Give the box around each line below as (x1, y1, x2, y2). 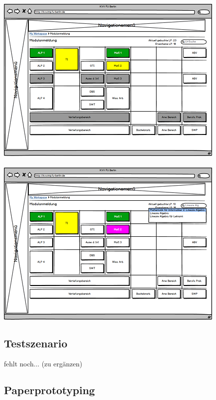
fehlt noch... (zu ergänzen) (4, 358, 82, 368)
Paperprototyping (4, 382, 95, 397)
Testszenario (4, 335, 67, 350)
